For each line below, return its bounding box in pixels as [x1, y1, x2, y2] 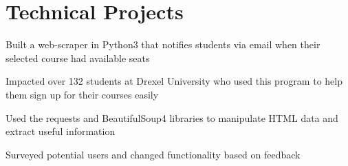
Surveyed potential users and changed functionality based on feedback [6, 147, 301, 161]
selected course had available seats [6, 50, 150, 65]
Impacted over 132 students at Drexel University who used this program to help [6, 74, 342, 88]
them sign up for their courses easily [6, 87, 159, 101]
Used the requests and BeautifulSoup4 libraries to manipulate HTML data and [6, 110, 338, 125]
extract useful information [6, 124, 116, 138]
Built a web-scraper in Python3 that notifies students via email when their [6, 37, 320, 52]
